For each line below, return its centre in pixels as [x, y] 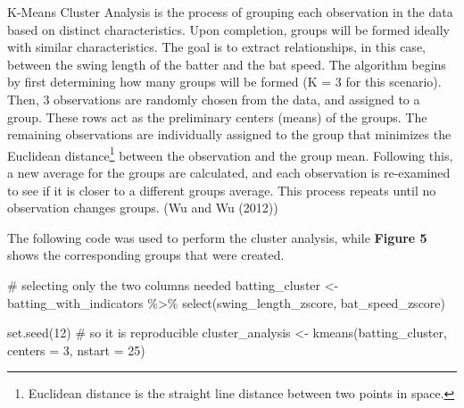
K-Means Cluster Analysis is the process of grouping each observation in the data [230, 12]
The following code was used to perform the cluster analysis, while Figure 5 [217, 237]
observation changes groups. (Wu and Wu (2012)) [143, 208]
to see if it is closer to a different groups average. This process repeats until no [222, 190]
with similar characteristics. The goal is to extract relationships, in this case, [216, 47]
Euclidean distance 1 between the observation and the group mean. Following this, [230, 154]
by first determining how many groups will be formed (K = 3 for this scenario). [224, 82]
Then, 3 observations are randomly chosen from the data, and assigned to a [214, 99]
